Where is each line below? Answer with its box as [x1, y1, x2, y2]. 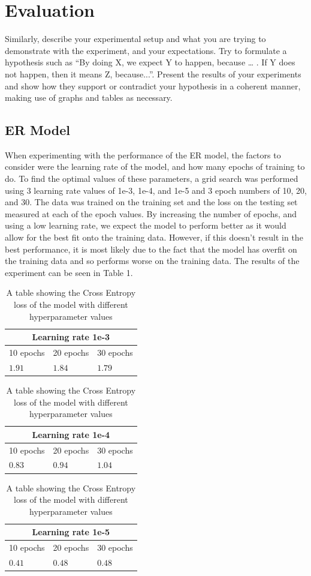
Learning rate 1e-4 [32, 428, 110, 440]
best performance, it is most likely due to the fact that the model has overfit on [5, 242, 297, 255]
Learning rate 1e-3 [32, 331, 110, 343]
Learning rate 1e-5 [32, 526, 110, 538]
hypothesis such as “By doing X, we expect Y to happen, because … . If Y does [5, 56, 295, 68]
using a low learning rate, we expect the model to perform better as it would [5, 219, 286, 232]
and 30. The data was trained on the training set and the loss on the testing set [5, 196, 298, 208]
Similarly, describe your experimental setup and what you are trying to [5, 32, 266, 45]
